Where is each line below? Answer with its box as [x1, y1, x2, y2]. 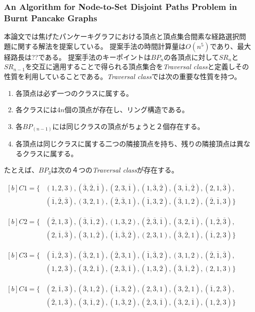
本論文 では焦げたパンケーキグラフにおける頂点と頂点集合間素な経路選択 [4, 31, 239, 42]
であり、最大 [210, 41, 251, 51]
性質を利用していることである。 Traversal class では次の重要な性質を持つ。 [4, 71, 241, 81]
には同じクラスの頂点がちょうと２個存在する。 [52, 121, 204, 131]
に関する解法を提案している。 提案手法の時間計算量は [10, 41, 186, 51]
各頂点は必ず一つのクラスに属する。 [15, 88, 133, 98]
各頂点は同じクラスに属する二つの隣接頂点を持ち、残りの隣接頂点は [15, 138, 237, 149]
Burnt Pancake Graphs [4, 11, 97, 24]
